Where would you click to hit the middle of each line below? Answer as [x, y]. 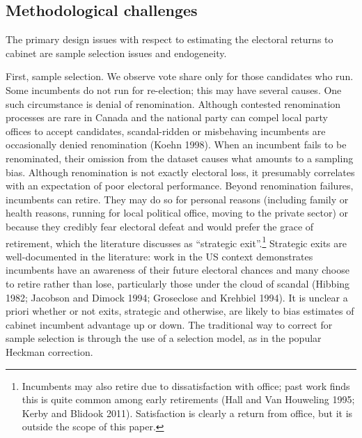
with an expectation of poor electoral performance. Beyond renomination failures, [180, 186]
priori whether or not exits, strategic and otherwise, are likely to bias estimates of [180, 311]
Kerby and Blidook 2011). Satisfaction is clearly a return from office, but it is [187, 413]
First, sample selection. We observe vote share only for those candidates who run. [180, 76]
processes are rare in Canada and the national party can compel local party [167, 117]
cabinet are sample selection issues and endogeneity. [116, 53]
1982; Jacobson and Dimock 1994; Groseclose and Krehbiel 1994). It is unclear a [177, 297]
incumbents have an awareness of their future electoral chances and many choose [178, 270]
